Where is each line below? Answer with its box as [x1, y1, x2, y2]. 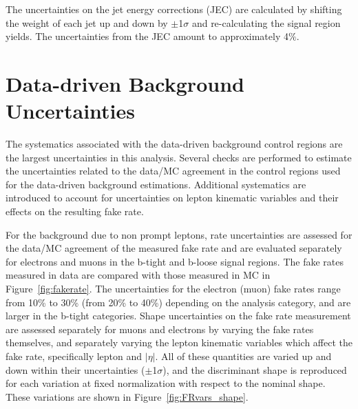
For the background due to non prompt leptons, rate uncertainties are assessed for [6, 227, 352, 241]
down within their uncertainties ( [6, 362, 145, 377]
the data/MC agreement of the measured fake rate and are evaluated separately [6, 241, 342, 255]
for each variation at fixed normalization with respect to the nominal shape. [6, 376, 326, 390]
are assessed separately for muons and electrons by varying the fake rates [6, 321, 314, 336]
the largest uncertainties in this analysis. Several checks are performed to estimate [6, 150, 352, 164]
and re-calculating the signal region [191, 15, 341, 30]
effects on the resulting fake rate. [6, 204, 144, 219]
